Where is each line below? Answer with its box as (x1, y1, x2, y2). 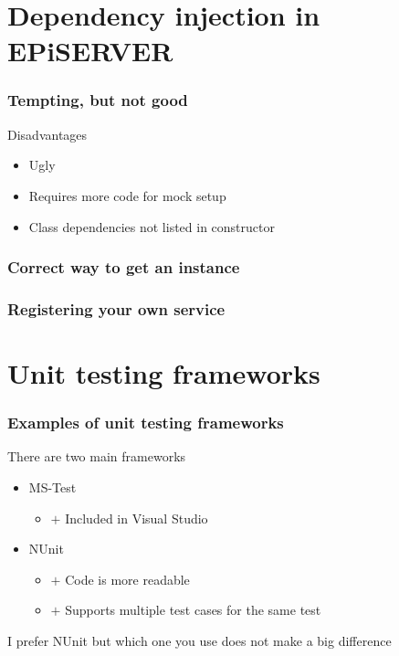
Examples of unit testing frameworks (7, 411, 284, 434)
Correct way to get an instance (7, 256, 240, 279)
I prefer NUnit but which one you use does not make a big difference (7, 631, 392, 650)
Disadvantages (7, 124, 88, 143)
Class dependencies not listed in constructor (28, 217, 275, 236)
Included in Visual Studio (65, 508, 208, 527)
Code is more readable (65, 569, 190, 588)
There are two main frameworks (7, 447, 186, 466)
